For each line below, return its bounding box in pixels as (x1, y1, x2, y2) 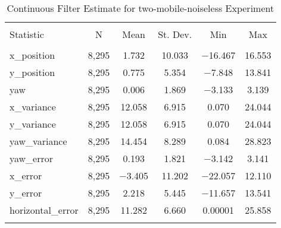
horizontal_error (10, 203, 79, 217)
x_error (10, 169, 42, 182)
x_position (10, 48, 55, 62)
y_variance (10, 117, 56, 131)
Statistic (10, 27, 44, 41)
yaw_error (10, 151, 54, 165)
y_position (10, 65, 55, 79)
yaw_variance (10, 134, 67, 148)
